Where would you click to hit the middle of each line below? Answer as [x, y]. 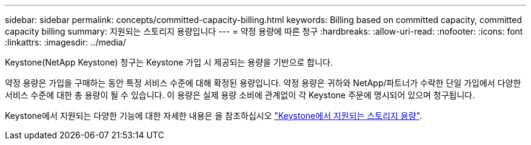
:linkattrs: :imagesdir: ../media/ [65, 42]
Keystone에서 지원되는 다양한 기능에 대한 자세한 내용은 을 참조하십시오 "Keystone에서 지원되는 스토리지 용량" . [214, 116]
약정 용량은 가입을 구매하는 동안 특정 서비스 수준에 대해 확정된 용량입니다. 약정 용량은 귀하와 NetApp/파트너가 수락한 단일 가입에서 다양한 [263, 83]
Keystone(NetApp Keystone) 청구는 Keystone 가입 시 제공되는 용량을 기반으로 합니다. [169, 62]
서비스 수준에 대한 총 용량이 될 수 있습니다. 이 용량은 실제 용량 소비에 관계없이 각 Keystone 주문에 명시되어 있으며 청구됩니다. [240, 95]
